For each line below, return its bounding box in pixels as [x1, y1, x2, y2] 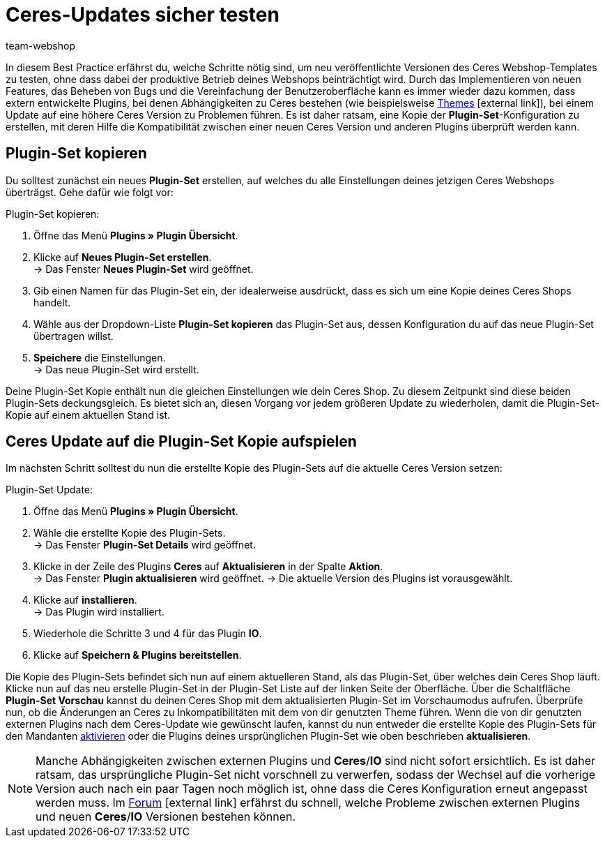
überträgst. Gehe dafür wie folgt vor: [6, 186, 174, 198]
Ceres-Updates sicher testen [6, 3, 279, 27]
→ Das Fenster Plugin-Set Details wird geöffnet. [33, 539, 256, 551]
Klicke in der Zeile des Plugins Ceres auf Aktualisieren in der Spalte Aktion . [33, 560, 383, 573]
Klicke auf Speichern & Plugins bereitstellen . [33, 649, 242, 662]
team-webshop [6, 39, 75, 52]
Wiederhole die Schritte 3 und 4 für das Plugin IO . [33, 627, 262, 640]
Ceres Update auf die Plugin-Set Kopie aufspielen [6, 433, 357, 451]
